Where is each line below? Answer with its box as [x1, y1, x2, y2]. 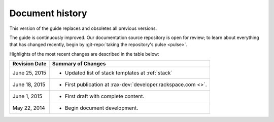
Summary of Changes [52, 60, 106, 67]
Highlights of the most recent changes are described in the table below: [9, 51, 159, 57]
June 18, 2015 [12, 81, 46, 88]
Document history [9, 8, 87, 19]
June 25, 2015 [12, 69, 47, 76]
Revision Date [12, 60, 47, 67]
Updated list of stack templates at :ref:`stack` [64, 69, 173, 76]
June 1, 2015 [12, 93, 43, 100]
